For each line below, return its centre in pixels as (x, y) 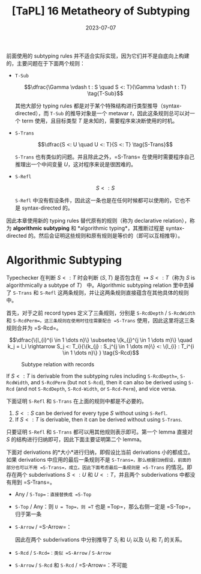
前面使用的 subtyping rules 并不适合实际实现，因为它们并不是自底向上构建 (98, 56)
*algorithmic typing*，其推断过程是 (121, 228)
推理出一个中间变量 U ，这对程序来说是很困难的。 (76, 164)
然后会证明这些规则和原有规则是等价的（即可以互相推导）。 (111, 235)
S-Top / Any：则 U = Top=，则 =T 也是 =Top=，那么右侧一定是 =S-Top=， (104, 506)
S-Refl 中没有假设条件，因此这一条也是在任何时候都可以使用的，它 (97, 200)
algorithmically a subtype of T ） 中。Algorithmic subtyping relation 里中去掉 (100, 285)
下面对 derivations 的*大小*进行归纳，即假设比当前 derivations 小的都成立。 (100, 452)
